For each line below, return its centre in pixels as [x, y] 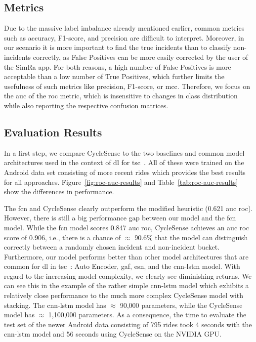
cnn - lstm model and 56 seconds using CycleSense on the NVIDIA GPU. [113, 334]
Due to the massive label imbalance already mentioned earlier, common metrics [124, 28]
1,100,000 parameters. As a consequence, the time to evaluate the [147, 315]
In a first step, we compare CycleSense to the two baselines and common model [124, 152]
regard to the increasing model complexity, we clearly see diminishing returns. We [128, 276]
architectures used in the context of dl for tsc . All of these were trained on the [124, 162]
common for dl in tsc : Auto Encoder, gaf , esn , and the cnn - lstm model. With [122, 266]
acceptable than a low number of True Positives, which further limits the [114, 76]
